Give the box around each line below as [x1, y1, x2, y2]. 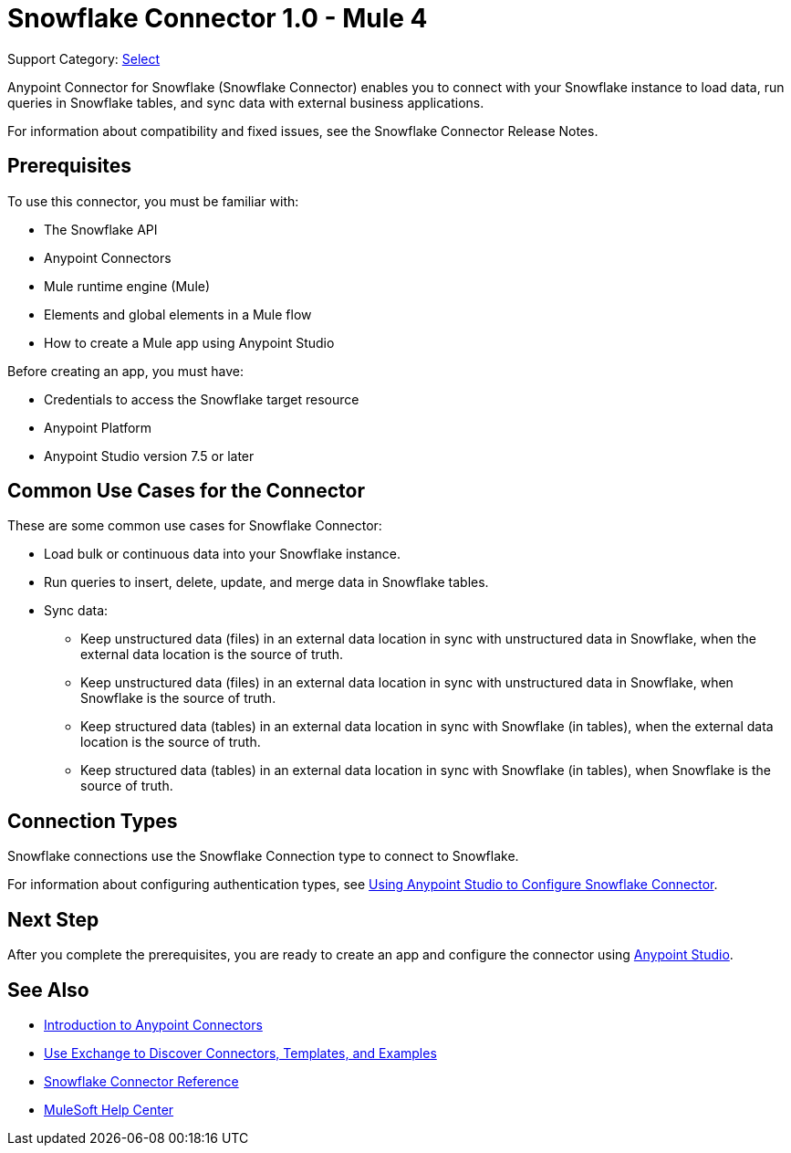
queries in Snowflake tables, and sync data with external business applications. [7, 94, 484, 110]
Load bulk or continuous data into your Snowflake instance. [44, 546, 401, 562]
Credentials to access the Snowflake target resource [44, 391, 359, 407]
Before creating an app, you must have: [7, 362, 245, 379]
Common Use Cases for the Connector [7, 479, 365, 503]
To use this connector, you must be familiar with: [7, 193, 299, 209]
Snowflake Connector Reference [44, 1073, 239, 1089]
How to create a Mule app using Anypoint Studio [44, 334, 335, 351]
